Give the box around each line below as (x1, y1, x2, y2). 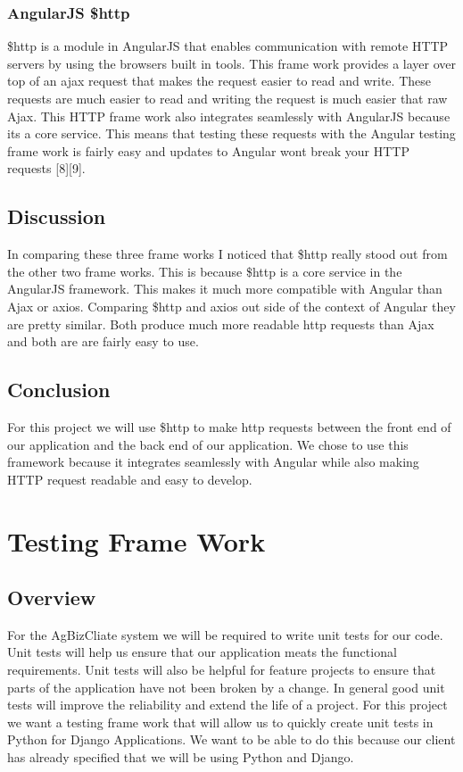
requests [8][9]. (7, 159, 86, 178)
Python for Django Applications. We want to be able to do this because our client (7, 730, 456, 749)
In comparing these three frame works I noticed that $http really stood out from (7, 245, 448, 263)
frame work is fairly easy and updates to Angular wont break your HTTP (7, 141, 410, 160)
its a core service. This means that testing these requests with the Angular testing (7, 124, 456, 143)
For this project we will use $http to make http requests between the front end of (7, 417, 451, 436)
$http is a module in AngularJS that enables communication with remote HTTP (7, 37, 449, 55)
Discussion (7, 203, 106, 230)
